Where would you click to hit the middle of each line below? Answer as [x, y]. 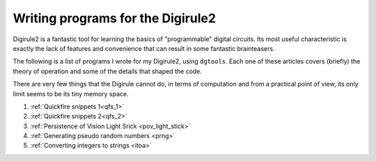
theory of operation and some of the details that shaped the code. [107, 71]
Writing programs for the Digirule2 [114, 18]
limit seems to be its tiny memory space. [71, 93]
